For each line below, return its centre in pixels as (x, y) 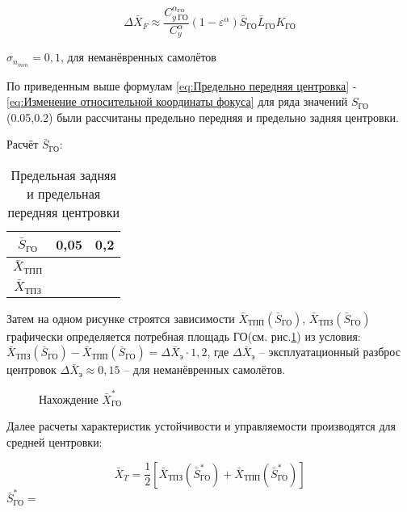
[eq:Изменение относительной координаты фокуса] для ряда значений (177, 101)
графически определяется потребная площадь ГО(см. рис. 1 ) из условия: (184, 336)
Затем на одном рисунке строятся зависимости (121, 318)
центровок (31, 369)
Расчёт (23, 144)
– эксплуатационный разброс (329, 352)
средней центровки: (55, 441)
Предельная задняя (63, 174)
